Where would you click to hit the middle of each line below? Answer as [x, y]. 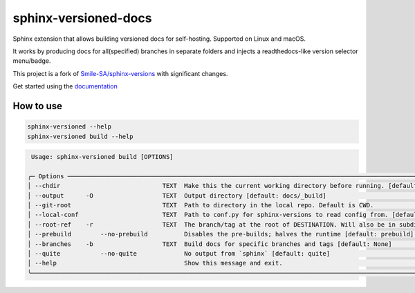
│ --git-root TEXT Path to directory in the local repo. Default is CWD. [201, 205]
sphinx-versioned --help [70, 127]
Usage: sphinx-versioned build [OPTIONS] [102, 157]
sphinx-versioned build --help [81, 136]
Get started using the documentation [65, 86]
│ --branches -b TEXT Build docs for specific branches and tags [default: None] [210, 244]
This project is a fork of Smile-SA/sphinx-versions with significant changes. [120, 73]
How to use [37, 106]
